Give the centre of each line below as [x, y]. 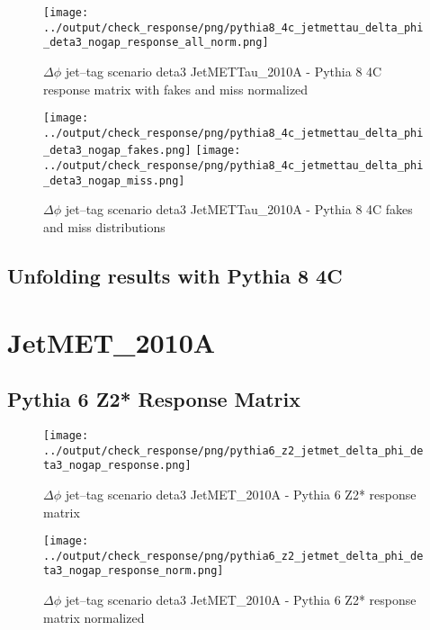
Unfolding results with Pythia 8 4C [175, 276]
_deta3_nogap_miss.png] [114, 180]
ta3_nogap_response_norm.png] [134, 571]
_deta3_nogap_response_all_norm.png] [156, 43]
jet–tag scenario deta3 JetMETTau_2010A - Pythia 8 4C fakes [239, 209]
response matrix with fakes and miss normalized [176, 89]
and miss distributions [104, 227]
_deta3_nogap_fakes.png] [117, 151]
